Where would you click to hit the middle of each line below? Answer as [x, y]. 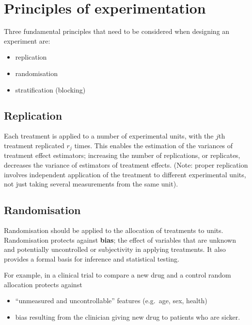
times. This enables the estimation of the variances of [154, 145]
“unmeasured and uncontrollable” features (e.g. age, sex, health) [111, 301]
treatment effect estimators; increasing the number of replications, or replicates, [122, 155]
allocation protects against [43, 284]
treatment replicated [34, 145]
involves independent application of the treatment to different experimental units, [125, 174]
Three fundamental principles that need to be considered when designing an [117, 31]
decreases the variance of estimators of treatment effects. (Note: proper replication [126, 164]
